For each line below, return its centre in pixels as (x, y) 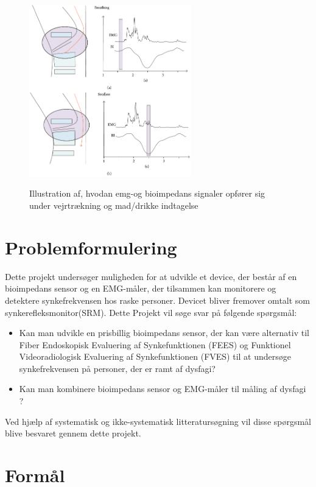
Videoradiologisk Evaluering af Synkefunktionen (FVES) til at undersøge (155, 356)
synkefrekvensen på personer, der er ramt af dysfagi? (117, 368)
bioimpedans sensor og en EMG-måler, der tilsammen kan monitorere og (141, 288)
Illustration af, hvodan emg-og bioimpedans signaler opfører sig (147, 193)
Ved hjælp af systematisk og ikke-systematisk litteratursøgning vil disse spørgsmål (158, 421)
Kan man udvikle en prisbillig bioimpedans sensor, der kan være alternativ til (164, 333)
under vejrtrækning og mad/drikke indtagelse (114, 205)
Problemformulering (91, 247)
